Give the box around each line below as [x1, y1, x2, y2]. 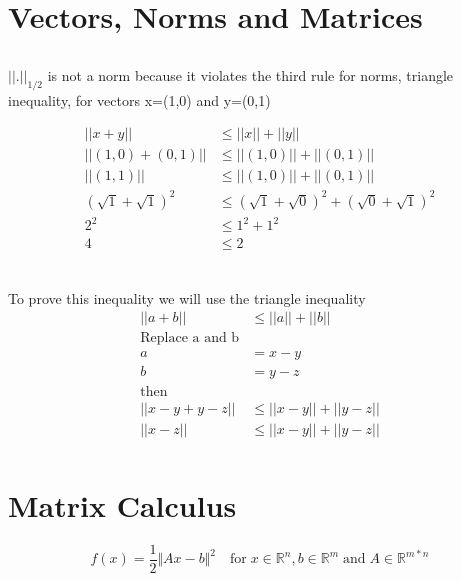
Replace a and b [140, 331, 240, 346]
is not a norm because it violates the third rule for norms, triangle [47, 64, 454, 85]
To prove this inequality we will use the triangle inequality [8, 287, 366, 308]
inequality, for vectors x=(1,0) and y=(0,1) [8, 89, 271, 110]
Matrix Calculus [8, 484, 237, 525]
